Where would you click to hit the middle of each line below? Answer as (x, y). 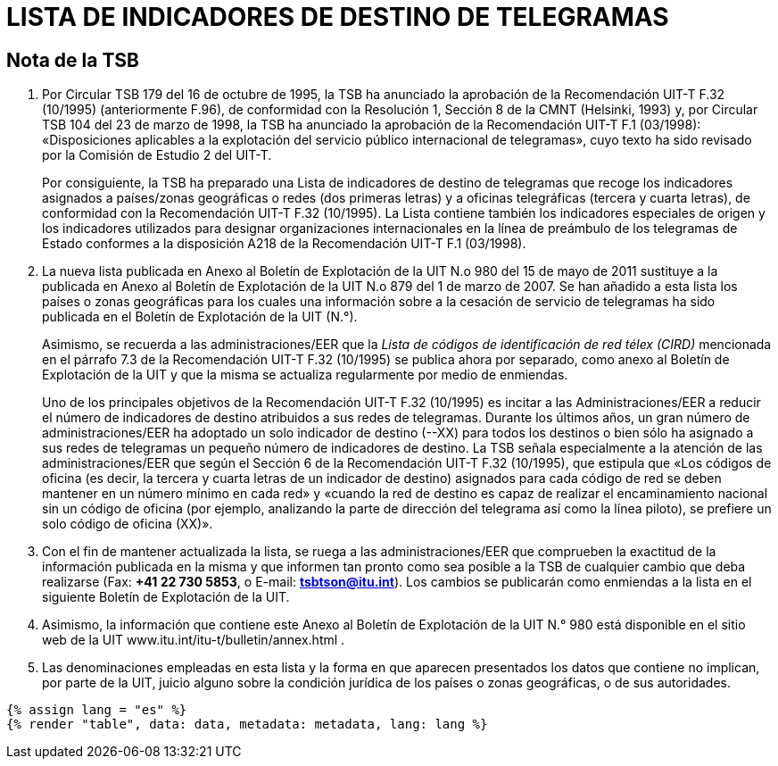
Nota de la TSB (73, 60)
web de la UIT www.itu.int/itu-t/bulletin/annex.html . (194, 640)
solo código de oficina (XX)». (128, 524)
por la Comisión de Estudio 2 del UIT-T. (157, 155)
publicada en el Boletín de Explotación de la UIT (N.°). (200, 317)
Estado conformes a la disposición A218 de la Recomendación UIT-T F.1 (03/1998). (284, 244)
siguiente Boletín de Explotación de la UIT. (166, 597)
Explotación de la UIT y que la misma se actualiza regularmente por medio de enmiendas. (305, 375)
